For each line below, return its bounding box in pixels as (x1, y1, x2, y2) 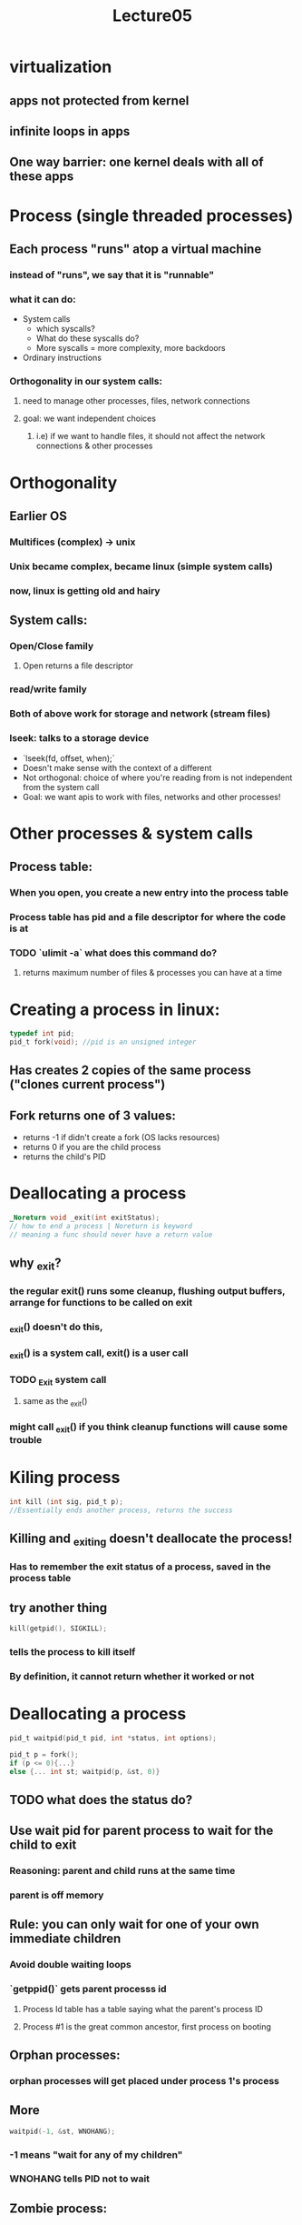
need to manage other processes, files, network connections (22, 396, 251, 406)
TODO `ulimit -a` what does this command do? (9, 947, 218, 959)
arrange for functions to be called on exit (9, 1297, 193, 1309)
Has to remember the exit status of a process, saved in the (9, 1560, 271, 1573)
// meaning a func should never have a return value (9, 1229, 213, 1239)
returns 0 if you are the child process (22, 1142, 161, 1153)
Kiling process (9, 1468, 121, 1488)
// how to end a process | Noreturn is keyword (9, 1222, 193, 1231)
